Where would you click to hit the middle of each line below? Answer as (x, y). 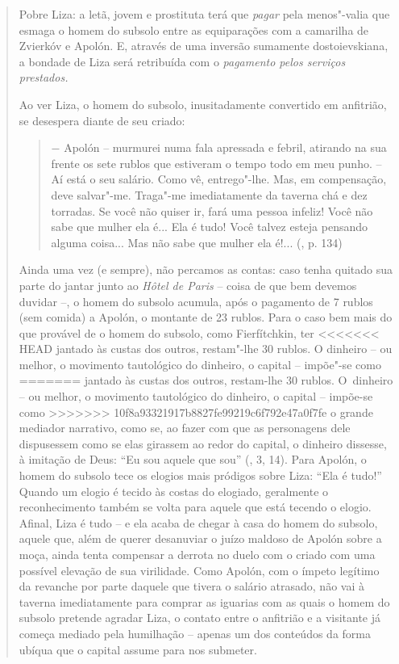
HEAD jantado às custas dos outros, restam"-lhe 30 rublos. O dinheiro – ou (206, 349)
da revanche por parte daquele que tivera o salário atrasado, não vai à (191, 586)
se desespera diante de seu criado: (102, 120)
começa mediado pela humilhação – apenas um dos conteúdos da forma (195, 633)
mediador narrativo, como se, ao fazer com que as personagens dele (185, 428)
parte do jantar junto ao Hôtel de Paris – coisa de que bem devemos (188, 285)
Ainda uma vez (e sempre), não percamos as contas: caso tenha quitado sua (206, 269)
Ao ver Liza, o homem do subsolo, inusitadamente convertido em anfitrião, (203, 104)
